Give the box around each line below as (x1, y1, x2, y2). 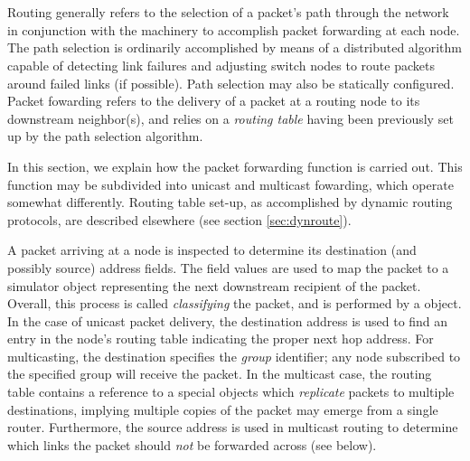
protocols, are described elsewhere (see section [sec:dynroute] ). (7, 210, 352, 229)
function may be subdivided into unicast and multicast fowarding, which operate (7, 174, 454, 193)
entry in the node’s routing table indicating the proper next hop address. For (7, 329, 434, 348)
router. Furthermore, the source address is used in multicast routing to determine (7, 418, 458, 437)
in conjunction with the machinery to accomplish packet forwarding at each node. (7, 20, 460, 39)
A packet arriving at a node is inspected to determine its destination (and (7, 240, 417, 259)
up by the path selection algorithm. (7, 127, 203, 146)
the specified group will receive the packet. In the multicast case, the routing (7, 364, 432, 383)
